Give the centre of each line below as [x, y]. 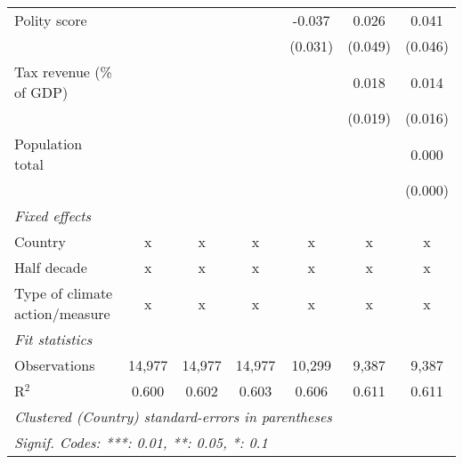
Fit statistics [53, 339]
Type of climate [64, 293]
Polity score [51, 20]
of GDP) [41, 92]
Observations [55, 365]
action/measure [62, 313]
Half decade [51, 267]
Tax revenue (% [63, 72]
